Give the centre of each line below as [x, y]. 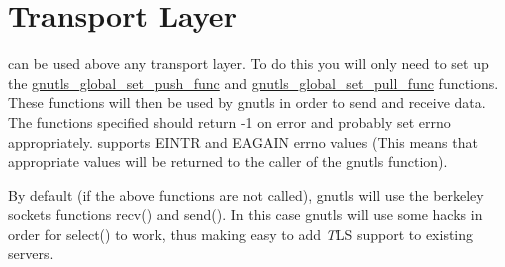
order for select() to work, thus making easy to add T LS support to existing [241, 233]
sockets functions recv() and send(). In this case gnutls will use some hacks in [245, 214]
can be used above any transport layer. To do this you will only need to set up [248, 63]
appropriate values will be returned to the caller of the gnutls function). [228, 161]
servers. [31, 253]
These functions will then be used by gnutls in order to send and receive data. [247, 102]
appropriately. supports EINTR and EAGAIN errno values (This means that [243, 141]
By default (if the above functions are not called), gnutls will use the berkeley [246, 194]
